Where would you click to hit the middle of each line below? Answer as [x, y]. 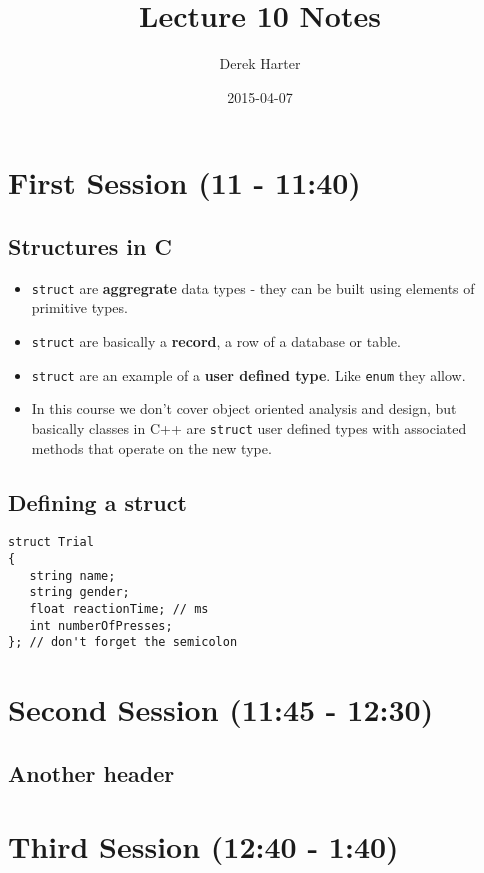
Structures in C [90, 245]
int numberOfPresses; [101, 625]
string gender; [79, 592]
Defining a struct [97, 501]
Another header [91, 772]
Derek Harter [260, 63]
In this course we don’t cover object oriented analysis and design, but [244, 408]
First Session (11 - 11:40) [184, 182]
